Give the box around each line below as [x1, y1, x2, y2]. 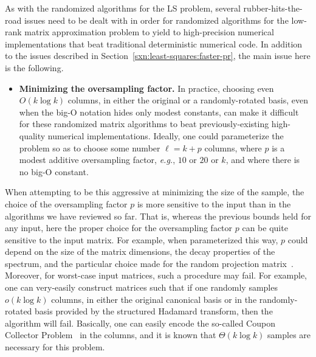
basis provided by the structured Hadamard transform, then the [35, 305, 273, 317]
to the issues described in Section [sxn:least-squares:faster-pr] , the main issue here [5, 49, 311, 62]
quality [19, 129, 46, 142]
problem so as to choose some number [19, 141, 160, 154]
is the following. [5, 61, 64, 74]
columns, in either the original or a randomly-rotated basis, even [67, 94, 309, 106]
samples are [267, 328, 311, 341]
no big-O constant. [19, 165, 89, 178]
